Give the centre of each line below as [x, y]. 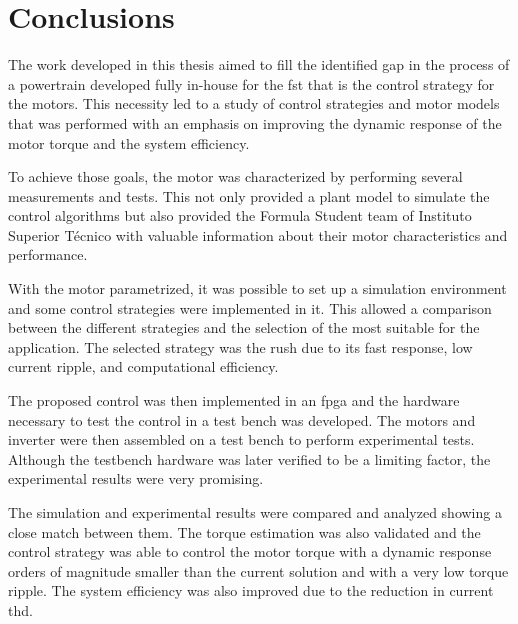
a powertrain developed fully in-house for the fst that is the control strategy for [251, 83]
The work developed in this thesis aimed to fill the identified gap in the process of [259, 64]
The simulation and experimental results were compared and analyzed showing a [255, 512]
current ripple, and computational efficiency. [143, 366]
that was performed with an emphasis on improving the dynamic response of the [255, 122]
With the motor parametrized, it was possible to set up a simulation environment [257, 288]
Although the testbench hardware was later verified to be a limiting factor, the [249, 458]
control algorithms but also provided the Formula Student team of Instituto [240, 215]
